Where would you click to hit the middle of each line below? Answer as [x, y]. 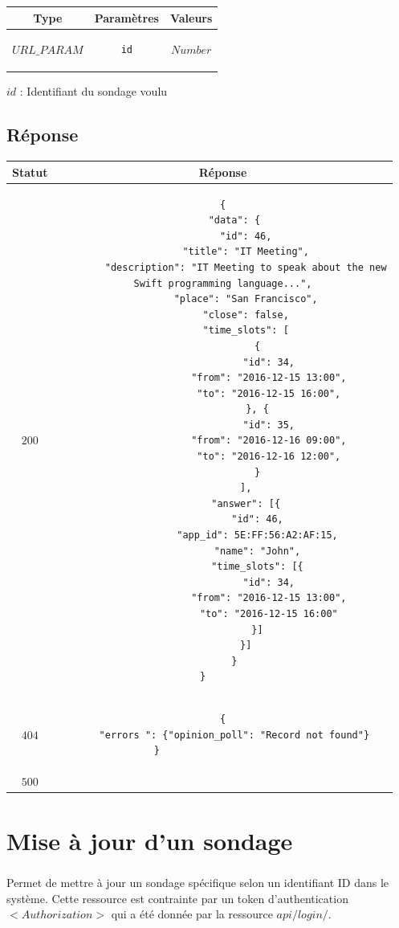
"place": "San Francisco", [246, 299]
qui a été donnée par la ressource [192, 914]
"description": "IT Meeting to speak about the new [246, 267]
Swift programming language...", [223, 283]
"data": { [234, 221]
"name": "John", [257, 551]
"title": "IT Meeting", [246, 252]
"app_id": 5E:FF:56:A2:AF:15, [257, 536]
